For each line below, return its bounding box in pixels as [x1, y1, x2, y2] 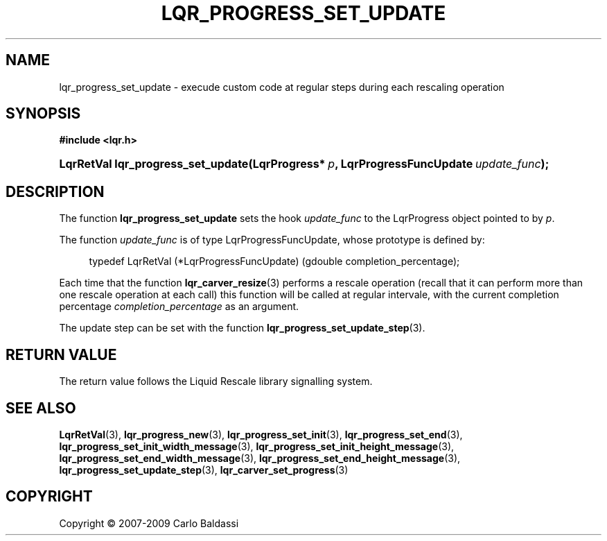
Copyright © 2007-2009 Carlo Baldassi [59, 517, 239, 529]
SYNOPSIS [6, 105, 81, 123]
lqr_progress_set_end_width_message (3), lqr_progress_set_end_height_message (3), [59, 452, 461, 464]
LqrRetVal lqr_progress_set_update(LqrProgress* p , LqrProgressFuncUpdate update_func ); [59, 157, 549, 171]
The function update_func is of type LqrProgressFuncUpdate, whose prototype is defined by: [59, 234, 485, 246]
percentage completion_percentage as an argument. [59, 300, 299, 313]
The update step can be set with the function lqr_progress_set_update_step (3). [59, 322, 425, 334]
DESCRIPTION [6, 182, 105, 200]
